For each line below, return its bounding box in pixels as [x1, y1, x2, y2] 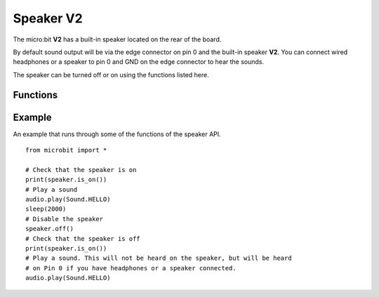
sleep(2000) [25, 205, 67, 213]
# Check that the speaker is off [25, 235, 140, 242]
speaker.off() [25, 225, 74, 233]
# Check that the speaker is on [25, 166, 137, 173]
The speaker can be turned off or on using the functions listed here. [13, 70, 210, 79]
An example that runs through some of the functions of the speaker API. [13, 130, 221, 138]
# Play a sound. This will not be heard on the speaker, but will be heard [25, 254, 292, 263]
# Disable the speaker [25, 215, 104, 223]
